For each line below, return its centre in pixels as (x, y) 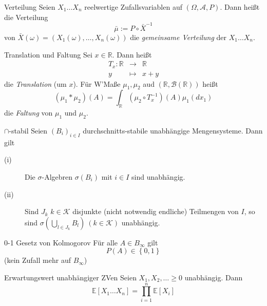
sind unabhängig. (158, 176)
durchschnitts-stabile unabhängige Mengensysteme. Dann (173, 130)
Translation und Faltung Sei (48, 54)
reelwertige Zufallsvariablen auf (133, 7)
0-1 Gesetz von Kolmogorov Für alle (61, 242)
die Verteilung (26, 17)
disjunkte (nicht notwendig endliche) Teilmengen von (156, 211)
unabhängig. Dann (214, 277)
